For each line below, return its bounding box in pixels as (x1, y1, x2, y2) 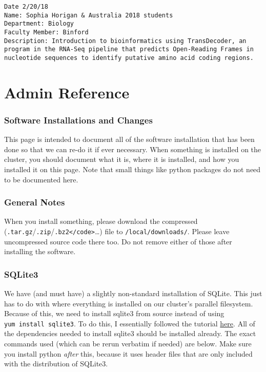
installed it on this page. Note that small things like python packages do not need (4, 163, 261, 174)
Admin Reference (4, 81, 130, 102)
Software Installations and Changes (4, 113, 153, 126)
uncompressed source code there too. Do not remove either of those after (4, 236, 232, 246)
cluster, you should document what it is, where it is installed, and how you (4, 154, 239, 164)
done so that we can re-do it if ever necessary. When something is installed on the (4, 143, 261, 154)
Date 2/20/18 (4, 3, 48, 10)
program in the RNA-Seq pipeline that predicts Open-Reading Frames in (4, 46, 254, 53)
